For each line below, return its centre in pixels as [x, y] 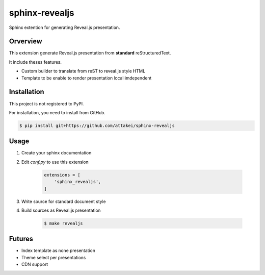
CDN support [35, 264]
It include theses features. [35, 62]
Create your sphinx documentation [56, 153]
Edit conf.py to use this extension [55, 162]
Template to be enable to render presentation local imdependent [86, 78]
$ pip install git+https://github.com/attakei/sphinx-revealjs [97, 125]
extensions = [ [62, 175]
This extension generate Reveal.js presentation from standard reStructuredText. [90, 53]
